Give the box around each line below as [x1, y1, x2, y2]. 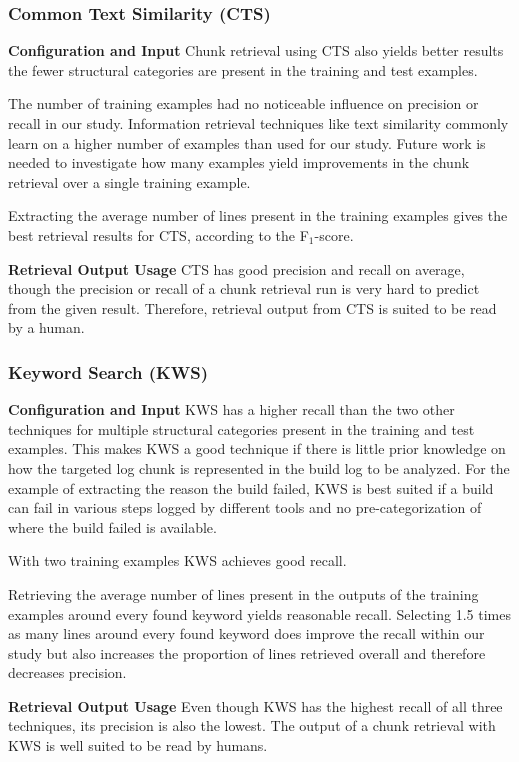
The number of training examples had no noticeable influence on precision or [8, 93, 479, 114]
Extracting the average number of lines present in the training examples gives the [8, 205, 508, 226]
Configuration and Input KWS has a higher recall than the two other [8, 399, 455, 420]
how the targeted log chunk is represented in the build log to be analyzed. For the [8, 457, 510, 478]
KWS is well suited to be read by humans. [8, 735, 268, 756]
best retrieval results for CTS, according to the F [8, 224, 309, 245]
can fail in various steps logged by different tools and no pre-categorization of [8, 497, 482, 518]
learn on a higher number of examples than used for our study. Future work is [8, 132, 486, 153]
